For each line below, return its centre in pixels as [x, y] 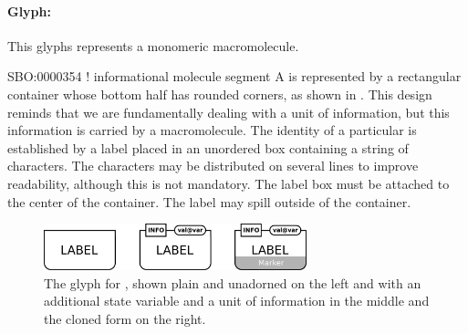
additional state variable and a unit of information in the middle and [237, 301]
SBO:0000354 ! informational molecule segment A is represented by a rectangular [234, 76]
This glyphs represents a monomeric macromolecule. [153, 45]
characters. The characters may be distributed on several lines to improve [213, 166]
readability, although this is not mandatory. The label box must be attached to [229, 183]
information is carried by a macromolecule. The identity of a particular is [212, 130]
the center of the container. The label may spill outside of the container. [209, 201]
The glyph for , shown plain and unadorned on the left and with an [233, 282]
